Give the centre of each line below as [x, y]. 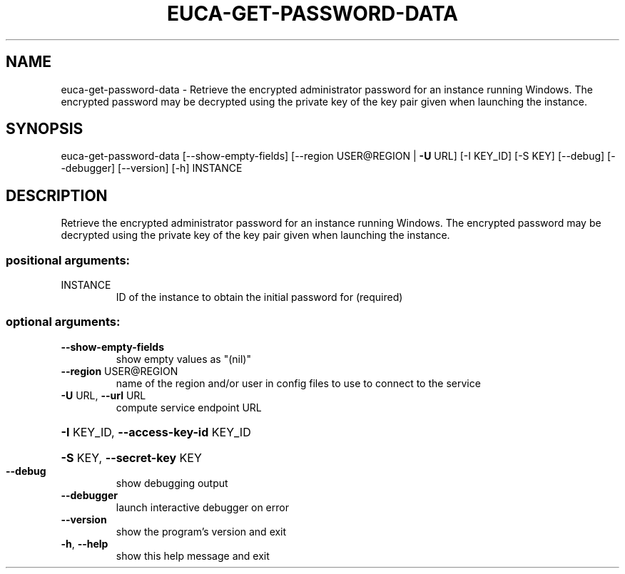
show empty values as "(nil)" [183, 359]
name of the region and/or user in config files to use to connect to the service [298, 383]
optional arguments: [63, 322]
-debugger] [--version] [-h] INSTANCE [152, 168]
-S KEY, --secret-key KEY [131, 457]
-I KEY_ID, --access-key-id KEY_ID [156, 432]
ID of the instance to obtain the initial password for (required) [259, 297]
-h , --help [85, 543]
